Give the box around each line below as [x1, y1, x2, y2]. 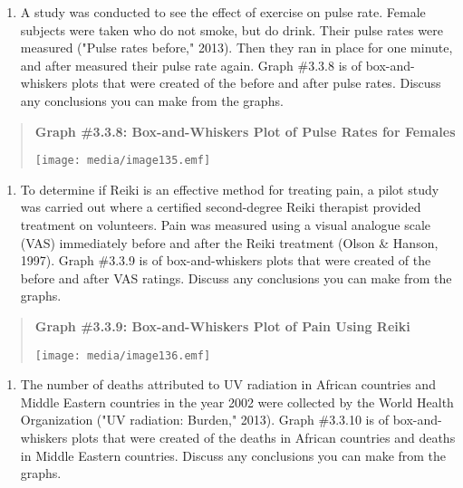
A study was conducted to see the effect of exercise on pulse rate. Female [20, 3, 426, 21]
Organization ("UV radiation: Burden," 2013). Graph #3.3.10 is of [20, 410, 389, 429]
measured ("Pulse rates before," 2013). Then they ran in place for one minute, [20, 38, 453, 57]
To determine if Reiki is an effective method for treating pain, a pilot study [20, 179, 439, 198]
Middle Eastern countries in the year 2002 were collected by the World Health [20, 392, 454, 411]
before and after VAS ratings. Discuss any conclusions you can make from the [20, 268, 452, 287]
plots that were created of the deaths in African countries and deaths [71, 428, 456, 446]
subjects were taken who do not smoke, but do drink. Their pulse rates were [20, 20, 443, 39]
